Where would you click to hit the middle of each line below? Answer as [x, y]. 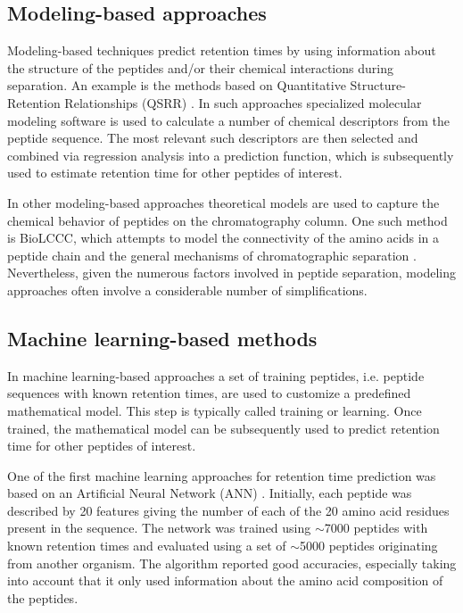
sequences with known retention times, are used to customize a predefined [209, 393]
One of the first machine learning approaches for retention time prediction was [222, 475]
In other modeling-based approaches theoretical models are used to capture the [223, 202]
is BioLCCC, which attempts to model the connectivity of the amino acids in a [223, 238]
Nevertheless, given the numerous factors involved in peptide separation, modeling [231, 273]
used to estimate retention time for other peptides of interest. [175, 173]
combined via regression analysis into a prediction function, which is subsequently [231, 155]
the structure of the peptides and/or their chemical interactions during [200, 67]
